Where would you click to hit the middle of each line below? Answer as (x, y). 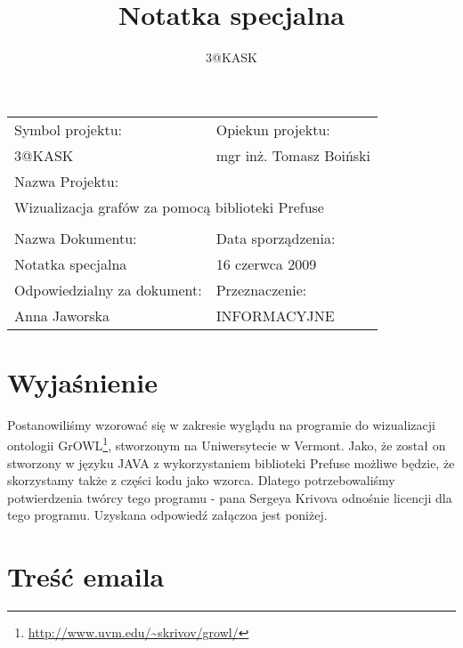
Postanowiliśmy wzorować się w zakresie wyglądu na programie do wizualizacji (221, 424)
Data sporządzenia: (276, 238)
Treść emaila (86, 576)
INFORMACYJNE (275, 315)
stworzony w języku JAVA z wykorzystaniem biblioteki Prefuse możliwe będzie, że (231, 462)
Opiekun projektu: (273, 129)
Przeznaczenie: (261, 289)
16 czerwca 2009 (266, 263)
